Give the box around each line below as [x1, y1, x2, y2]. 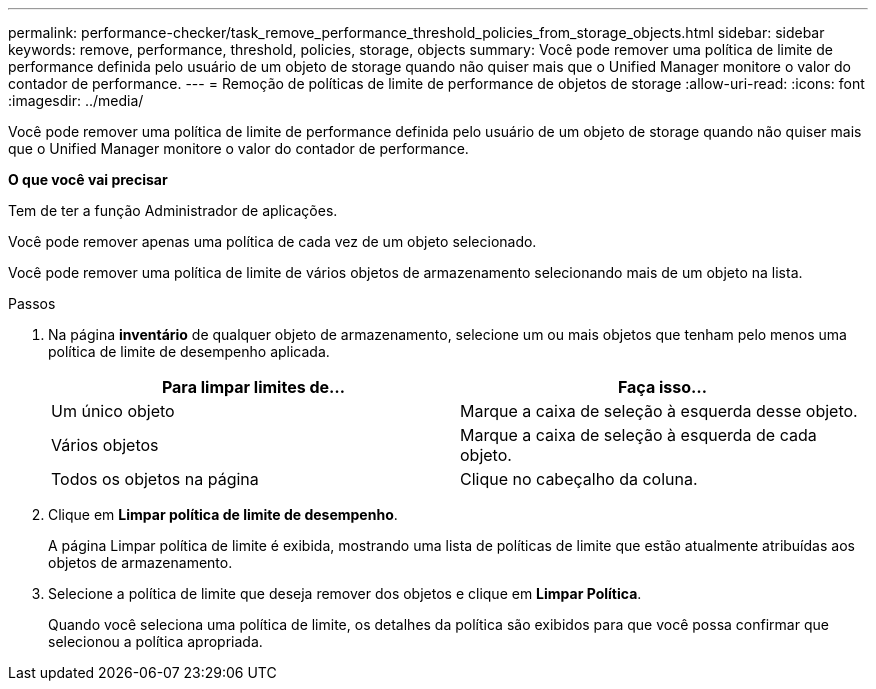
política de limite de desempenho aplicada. [48, 343, 330, 360]
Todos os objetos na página [51, 469, 259, 489]
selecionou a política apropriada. [48, 633, 263, 650]
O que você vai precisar [8, 171, 168, 188]
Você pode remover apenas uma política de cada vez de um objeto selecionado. [8, 233, 537, 250]
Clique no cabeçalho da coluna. [460, 469, 698, 489]
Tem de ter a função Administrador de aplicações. [8, 202, 338, 219]
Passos [8, 295, 56, 312]
